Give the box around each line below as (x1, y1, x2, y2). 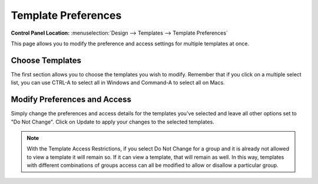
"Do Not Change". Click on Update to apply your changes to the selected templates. (11, 118, 214, 125)
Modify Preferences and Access (11, 95, 132, 105)
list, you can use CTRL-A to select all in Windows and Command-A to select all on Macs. (11, 79, 225, 86)
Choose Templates (11, 55, 82, 65)
